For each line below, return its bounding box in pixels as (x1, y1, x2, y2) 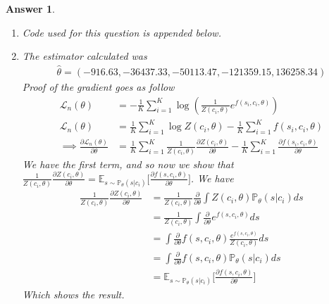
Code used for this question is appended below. (22, 25, 221, 39)
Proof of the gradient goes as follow (22, 80, 175, 94)
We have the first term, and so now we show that (22, 156, 234, 171)
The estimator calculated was (22, 49, 147, 63)
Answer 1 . (6, 1, 55, 15)
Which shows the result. (22, 286, 125, 301)
